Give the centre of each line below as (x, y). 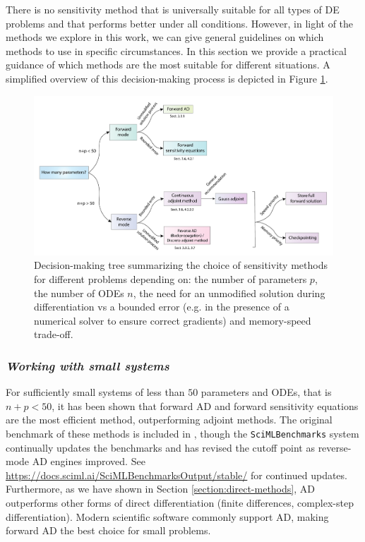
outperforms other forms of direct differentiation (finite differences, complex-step (180, 503)
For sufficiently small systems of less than (95, 392)
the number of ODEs (79, 293)
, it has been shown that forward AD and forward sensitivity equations (205, 405)
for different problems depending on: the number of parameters (170, 279)
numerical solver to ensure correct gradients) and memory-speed (173, 320)
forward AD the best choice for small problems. (108, 530)
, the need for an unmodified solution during (229, 293)
